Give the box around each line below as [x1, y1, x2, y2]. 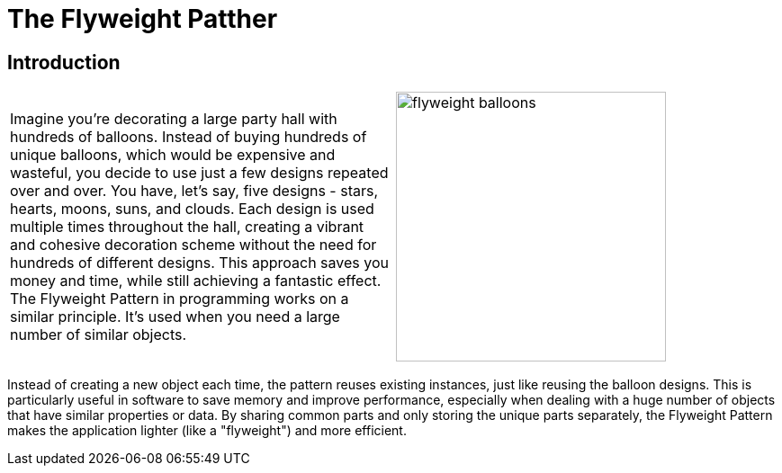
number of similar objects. [10, 326, 187, 344]
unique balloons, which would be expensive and [10, 146, 336, 165]
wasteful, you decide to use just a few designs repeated [10, 164, 389, 183]
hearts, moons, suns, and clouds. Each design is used [10, 200, 374, 219]
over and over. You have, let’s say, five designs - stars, [10, 182, 379, 201]
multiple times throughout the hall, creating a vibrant [10, 218, 364, 236]
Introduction [7, 50, 121, 74]
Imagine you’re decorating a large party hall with [10, 110, 337, 129]
